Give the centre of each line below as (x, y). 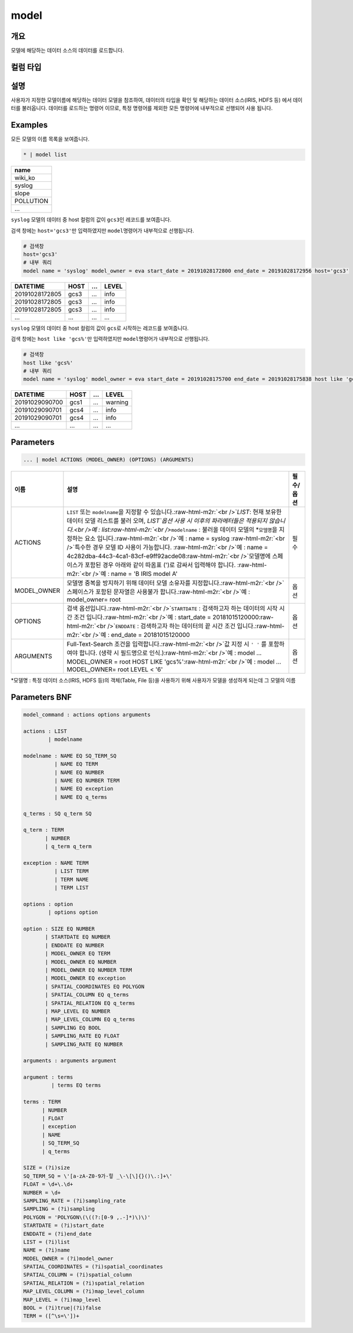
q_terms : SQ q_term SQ (58, 813)
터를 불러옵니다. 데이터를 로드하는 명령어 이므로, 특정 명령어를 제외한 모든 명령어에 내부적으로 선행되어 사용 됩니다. (142, 108)
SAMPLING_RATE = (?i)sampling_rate (74, 1201)
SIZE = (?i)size (47, 1168)
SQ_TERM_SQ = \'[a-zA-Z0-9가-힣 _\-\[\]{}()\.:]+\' (98, 1176)
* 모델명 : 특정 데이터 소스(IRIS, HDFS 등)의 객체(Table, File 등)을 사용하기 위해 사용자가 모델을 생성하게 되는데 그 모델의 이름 (153, 680)
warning (117, 402)
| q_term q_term (69, 847)
